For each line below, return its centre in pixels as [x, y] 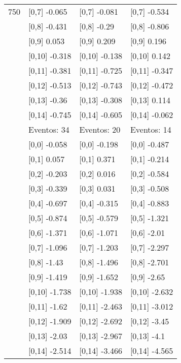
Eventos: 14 [151, 129]
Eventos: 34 [49, 129]
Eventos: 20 [100, 129]
